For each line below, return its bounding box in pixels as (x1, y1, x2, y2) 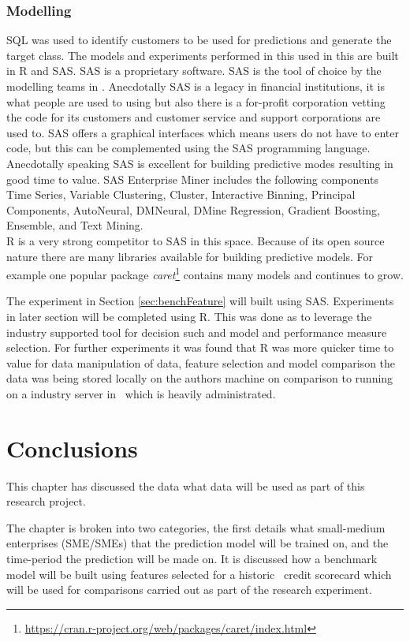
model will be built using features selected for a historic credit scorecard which (6, 565, 392, 582)
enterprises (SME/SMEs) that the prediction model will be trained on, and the (6, 535, 389, 551)
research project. (6, 493, 86, 509)
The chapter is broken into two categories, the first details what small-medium (6, 519, 386, 536)
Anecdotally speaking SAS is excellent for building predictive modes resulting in (6, 155, 393, 171)
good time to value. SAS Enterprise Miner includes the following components (6, 170, 378, 187)
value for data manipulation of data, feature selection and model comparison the (6, 354, 396, 371)
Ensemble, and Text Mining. (6, 217, 143, 233)
